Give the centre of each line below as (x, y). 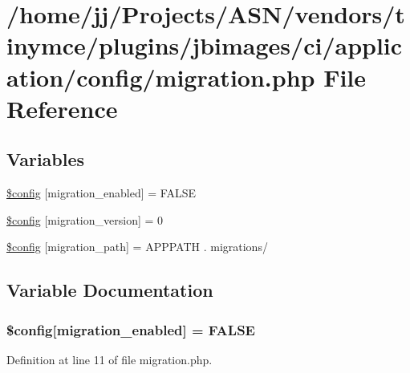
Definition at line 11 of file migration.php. (110, 359)
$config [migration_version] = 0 (85, 219)
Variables (46, 159)
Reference (62, 108)
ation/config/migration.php (161, 77)
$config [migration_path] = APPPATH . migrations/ (137, 247)
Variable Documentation (110, 290)
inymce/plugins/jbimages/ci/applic (205, 45)
